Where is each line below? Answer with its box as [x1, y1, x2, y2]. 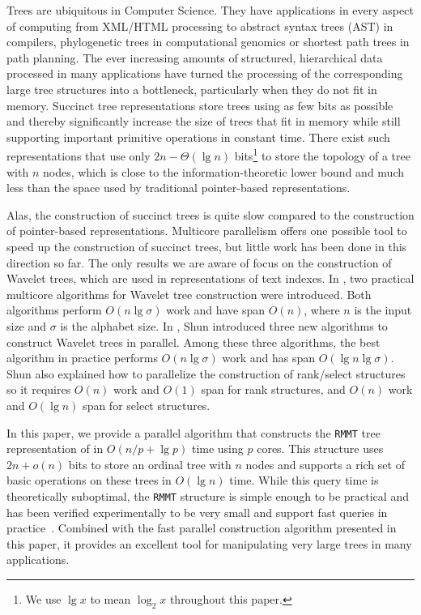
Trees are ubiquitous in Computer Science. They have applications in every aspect [6, 2, 414, 18]
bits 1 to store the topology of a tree [234, 145, 410, 164]
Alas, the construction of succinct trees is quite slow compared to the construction [6, 206, 415, 223]
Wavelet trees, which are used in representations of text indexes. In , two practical [6, 270, 415, 287]
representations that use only [6, 147, 151, 164]
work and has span [222, 349, 315, 366]
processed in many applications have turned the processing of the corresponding [6, 65, 403, 82]
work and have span [166, 301, 266, 318]
